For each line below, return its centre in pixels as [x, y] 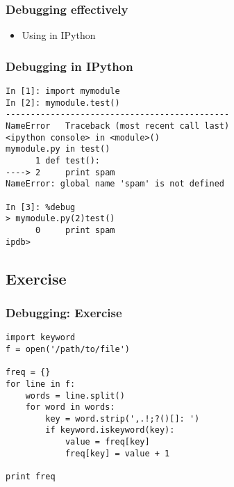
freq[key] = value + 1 [117, 453]
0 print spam [75, 230]
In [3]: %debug [41, 207]
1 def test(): [68, 160]
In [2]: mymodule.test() [63, 103]
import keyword [41, 338]
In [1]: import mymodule [63, 91]
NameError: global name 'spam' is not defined [115, 184]
